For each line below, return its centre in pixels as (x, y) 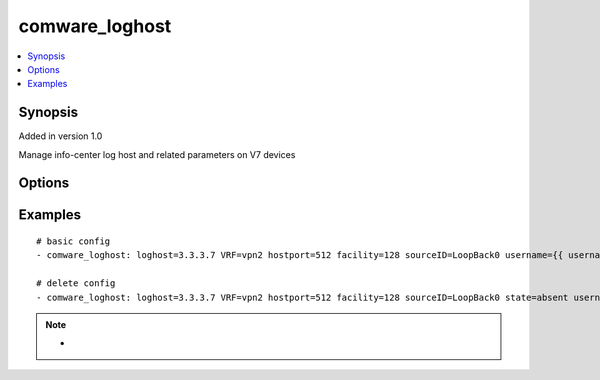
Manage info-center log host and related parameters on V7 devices (157, 154)
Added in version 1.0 (60, 136)
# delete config (76, 283)
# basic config (73, 241)
